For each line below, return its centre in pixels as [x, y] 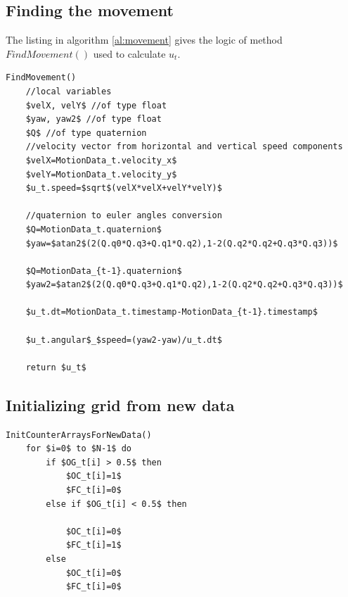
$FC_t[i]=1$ [94, 545]
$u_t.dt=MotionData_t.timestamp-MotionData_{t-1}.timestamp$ [172, 312]
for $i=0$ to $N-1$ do [78, 449]
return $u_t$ [56, 367]
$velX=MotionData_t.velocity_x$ [101, 160]
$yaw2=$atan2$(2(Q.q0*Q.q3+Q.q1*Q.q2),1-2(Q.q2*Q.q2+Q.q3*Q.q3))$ [184, 285]
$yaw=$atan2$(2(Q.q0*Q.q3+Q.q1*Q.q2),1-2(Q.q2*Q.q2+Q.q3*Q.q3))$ [182, 243]
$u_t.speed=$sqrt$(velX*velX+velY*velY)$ [124, 188]
